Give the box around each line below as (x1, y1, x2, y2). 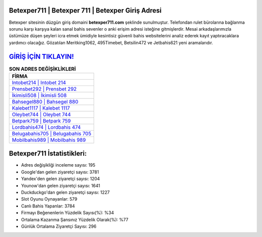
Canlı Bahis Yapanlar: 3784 (21, 203, 75, 209)
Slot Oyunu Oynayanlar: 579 (21, 196, 78, 202)
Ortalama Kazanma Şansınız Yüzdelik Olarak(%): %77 (21, 217, 129, 222)
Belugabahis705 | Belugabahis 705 (12, 130, 92, 137)
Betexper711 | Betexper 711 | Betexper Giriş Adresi (9, 6, 162, 15)
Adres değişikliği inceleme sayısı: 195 (21, 162, 96, 168)
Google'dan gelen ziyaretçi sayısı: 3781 (21, 169, 99, 175)
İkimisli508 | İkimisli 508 (12, 92, 67, 99)
